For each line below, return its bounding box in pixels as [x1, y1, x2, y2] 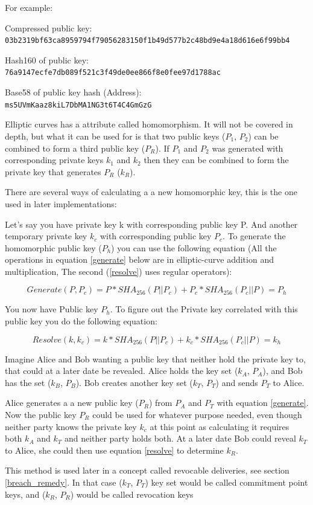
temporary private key [5, 230, 87, 242]
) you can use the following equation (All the [111, 241, 277, 254]
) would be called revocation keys [70, 487, 194, 500]
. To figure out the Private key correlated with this [110, 303, 298, 315]
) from [148, 396, 172, 409]
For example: [5, 1, 53, 13]
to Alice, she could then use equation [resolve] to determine [5, 443, 224, 456]
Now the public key [5, 408, 77, 421]
